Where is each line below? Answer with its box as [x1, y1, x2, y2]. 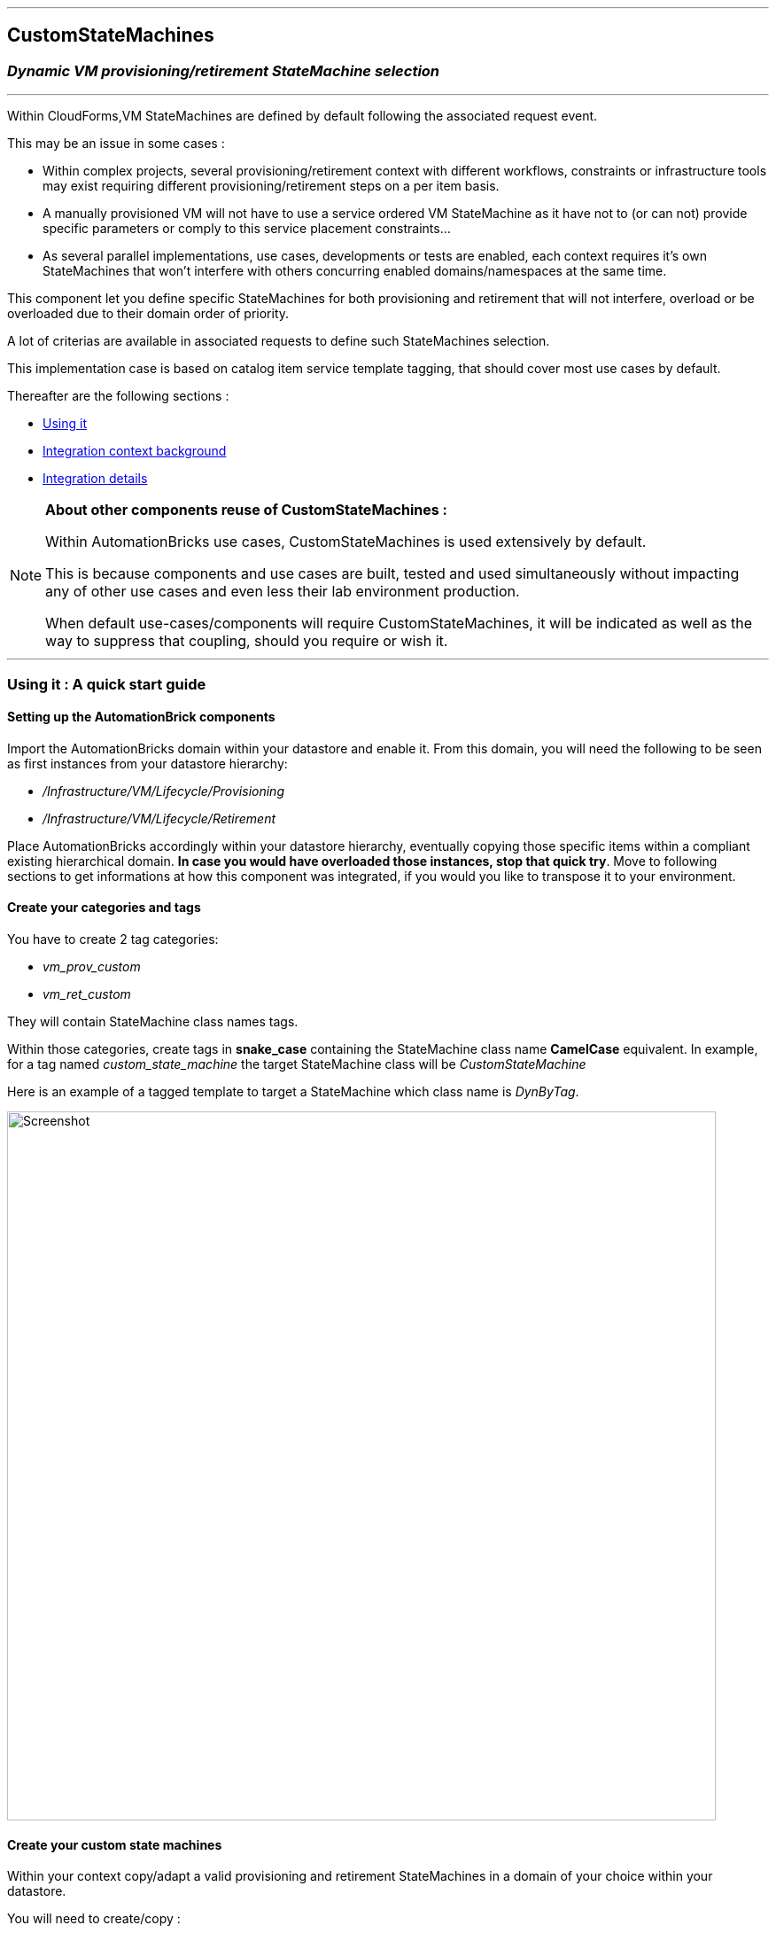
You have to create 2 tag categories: [7, 931, 219, 947]
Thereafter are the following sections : [7, 388, 229, 404]
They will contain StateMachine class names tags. [7, 1014, 299, 1030]
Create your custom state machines [7, 1836, 222, 1852]
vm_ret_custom [43, 986, 131, 1002]
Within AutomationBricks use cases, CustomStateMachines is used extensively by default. [45, 533, 647, 551]
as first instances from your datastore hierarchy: [7, 755, 288, 771]
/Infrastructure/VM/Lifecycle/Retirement [43, 810, 276, 826]
